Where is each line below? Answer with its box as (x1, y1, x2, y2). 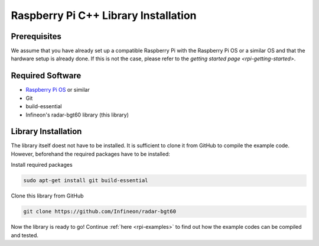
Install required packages (11, 161, 73, 169)
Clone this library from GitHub (11, 192, 84, 199)
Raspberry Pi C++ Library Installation (11, 9, 197, 22)
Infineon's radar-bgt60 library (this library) (25, 111, 129, 118)
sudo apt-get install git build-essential (23, 177, 148, 184)
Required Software (11, 71, 82, 81)
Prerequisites (11, 31, 61, 41)
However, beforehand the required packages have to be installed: (11, 150, 171, 157)
